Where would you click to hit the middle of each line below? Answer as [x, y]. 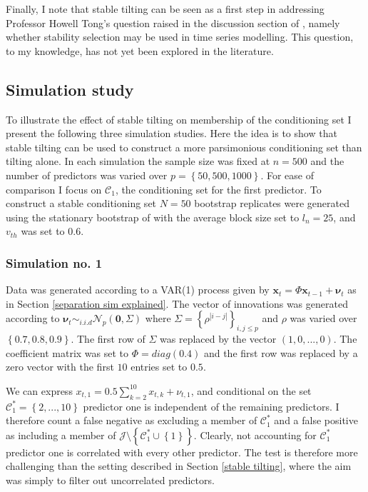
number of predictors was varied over [87, 175]
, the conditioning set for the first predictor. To [218, 189]
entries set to [159, 367]
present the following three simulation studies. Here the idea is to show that [172, 133]
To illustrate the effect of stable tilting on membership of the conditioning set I [179, 119]
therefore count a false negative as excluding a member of [132, 420]
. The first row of [108, 339]
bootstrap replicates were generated [272, 203]
